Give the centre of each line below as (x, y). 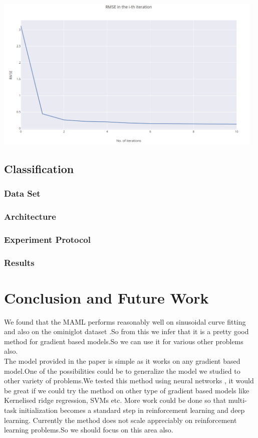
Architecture (30, 216)
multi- (237, 400)
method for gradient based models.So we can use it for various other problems (124, 341)
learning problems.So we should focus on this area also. (89, 430)
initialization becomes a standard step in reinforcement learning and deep (132, 410)
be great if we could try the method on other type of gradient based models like (127, 390)
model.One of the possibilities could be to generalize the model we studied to (122, 371)
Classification (39, 168)
